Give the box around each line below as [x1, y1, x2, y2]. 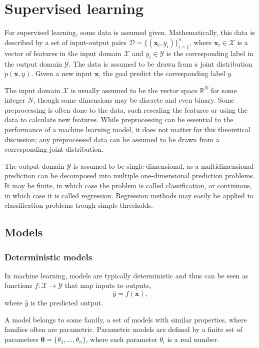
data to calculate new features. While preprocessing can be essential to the [4, 114, 233, 125]
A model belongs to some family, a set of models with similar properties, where [4, 314, 247, 324]
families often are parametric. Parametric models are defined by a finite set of [4, 324, 242, 334]
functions [4, 280, 32, 290]
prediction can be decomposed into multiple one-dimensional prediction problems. [4, 170, 255, 181]
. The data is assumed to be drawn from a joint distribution [68, 58, 252, 69]
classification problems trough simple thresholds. [4, 200, 153, 210]
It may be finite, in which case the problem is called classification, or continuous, [4, 180, 252, 191]
